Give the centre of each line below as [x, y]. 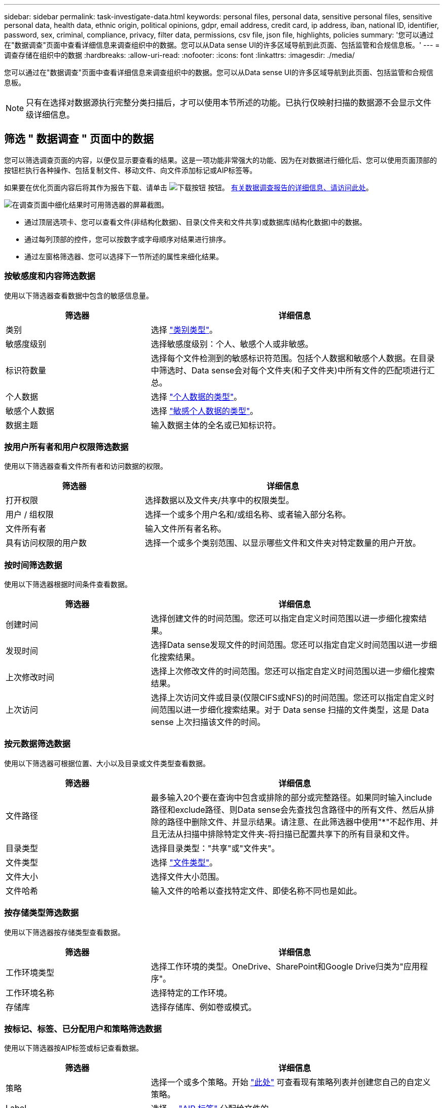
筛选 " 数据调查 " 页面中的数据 [79, 139]
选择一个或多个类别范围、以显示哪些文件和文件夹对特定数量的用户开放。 [283, 543]
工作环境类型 [30, 972]
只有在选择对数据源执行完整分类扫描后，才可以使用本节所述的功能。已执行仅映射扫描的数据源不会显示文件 [229, 102]
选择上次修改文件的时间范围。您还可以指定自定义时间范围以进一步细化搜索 [293, 671]
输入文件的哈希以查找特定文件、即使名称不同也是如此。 [256, 891]
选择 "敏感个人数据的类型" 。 [205, 411]
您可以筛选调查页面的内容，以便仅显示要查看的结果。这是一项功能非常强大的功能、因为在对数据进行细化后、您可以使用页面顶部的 [220, 160]
